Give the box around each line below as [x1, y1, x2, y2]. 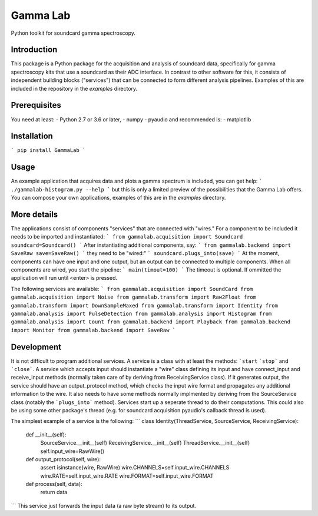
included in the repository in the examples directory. [11, 85, 138, 92]
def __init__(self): [25, 431, 67, 438]
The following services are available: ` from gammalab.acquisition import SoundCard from [11, 285, 253, 292]
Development [11, 342, 62, 352]
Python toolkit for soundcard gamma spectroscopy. [11, 29, 135, 37]
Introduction [11, 45, 58, 55]
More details [11, 209, 58, 219]
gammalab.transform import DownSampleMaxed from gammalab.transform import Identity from [11, 302, 278, 309]
